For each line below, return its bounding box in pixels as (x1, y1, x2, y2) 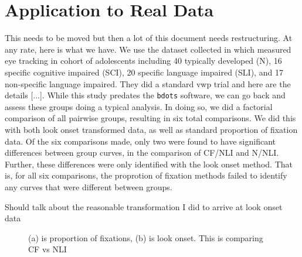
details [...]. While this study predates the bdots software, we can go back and (5, 89, 286, 101)
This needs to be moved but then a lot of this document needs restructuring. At (5, 32, 293, 44)
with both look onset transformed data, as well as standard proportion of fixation (5, 123, 298, 135)
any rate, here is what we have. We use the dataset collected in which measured (5, 43, 291, 55)
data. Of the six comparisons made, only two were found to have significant (5, 135, 276, 147)
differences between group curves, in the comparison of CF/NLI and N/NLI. (5, 146, 279, 159)
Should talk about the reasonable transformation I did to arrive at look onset (5, 200, 283, 213)
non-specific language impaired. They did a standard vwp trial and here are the (5, 77, 291, 90)
